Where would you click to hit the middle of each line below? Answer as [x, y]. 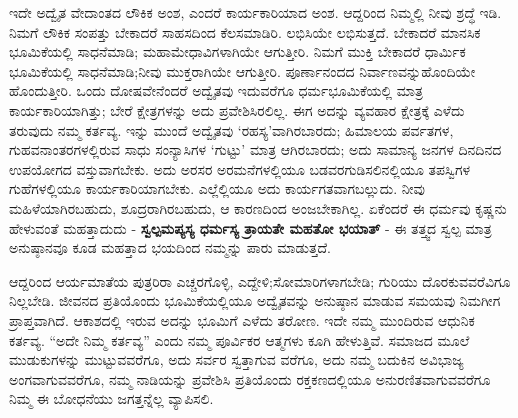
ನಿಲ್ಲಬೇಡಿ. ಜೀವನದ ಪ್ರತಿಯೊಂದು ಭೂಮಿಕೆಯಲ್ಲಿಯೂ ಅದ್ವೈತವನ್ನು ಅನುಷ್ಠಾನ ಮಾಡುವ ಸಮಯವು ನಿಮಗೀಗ [255, 300]
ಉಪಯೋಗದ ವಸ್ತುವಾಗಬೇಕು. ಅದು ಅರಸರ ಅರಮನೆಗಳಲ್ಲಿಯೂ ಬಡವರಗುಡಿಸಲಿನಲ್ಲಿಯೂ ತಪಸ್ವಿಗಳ [240, 168]
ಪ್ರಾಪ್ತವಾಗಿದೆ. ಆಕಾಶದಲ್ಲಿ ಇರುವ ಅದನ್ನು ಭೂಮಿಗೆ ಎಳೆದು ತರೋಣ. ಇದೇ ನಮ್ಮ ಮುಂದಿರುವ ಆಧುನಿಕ [242, 319]
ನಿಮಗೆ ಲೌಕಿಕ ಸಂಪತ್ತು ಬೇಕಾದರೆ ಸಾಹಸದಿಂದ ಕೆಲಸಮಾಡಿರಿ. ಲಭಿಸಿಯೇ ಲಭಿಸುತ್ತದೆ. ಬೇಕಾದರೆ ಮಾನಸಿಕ [245, 31]
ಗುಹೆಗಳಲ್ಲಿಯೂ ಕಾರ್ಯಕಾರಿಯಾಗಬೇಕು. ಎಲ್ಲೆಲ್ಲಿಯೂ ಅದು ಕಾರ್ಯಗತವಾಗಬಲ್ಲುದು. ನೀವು [217, 188]
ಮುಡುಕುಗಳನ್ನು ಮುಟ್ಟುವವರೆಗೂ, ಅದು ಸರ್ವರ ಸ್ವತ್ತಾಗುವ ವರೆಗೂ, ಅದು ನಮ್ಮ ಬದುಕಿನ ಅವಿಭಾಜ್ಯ [236, 359]
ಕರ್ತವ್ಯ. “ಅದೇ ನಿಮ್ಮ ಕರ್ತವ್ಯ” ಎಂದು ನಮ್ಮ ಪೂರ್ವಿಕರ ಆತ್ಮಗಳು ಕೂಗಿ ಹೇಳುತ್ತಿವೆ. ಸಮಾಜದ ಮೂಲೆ [239, 339]
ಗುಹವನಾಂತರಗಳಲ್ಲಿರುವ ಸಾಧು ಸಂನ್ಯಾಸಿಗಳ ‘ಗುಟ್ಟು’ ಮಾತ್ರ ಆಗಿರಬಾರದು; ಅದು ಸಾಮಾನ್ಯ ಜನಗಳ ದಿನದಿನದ [255, 149]
